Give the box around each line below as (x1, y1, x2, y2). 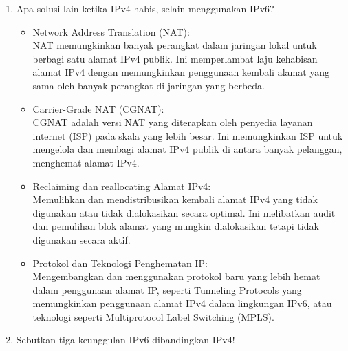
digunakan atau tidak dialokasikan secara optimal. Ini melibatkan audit (32, 205, 336, 220)
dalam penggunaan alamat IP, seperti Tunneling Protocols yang (32, 282, 302, 297)
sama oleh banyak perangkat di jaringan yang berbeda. (32, 78, 265, 92)
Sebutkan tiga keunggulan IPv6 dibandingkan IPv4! (16, 332, 235, 347)
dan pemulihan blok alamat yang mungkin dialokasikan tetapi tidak (32, 219, 319, 233)
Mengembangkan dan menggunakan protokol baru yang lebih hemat (32, 269, 320, 284)
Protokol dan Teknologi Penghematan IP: (32, 255, 208, 270)
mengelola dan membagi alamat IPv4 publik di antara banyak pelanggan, (32, 142, 342, 156)
